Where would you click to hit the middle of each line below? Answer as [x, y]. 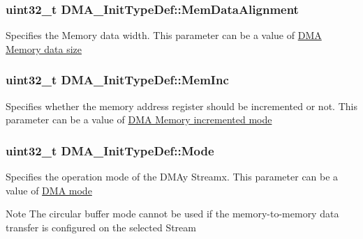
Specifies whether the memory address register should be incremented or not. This [181, 106]
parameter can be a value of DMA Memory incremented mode [139, 119]
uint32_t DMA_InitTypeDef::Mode [110, 150]
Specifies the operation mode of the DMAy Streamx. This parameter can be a [172, 177]
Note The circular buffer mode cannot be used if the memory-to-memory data [172, 214]
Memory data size [44, 48]
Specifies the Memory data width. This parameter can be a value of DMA [164, 35]
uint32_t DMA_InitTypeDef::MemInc [117, 80]
